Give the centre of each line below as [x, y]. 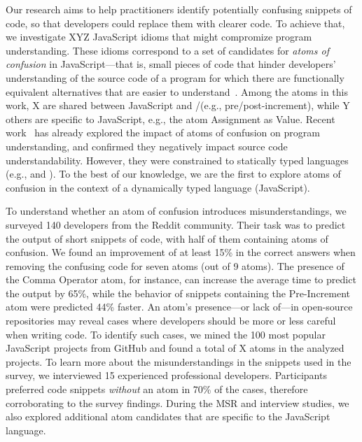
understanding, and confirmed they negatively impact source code [147, 146]
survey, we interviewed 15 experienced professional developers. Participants [166, 375]
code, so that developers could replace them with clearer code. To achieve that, [175, 23]
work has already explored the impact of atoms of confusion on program [163, 133]
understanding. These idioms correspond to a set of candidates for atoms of [167, 50]
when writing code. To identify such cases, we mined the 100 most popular [166, 334]
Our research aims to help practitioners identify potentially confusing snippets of [179, 9]
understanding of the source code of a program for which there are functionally [175, 77]
